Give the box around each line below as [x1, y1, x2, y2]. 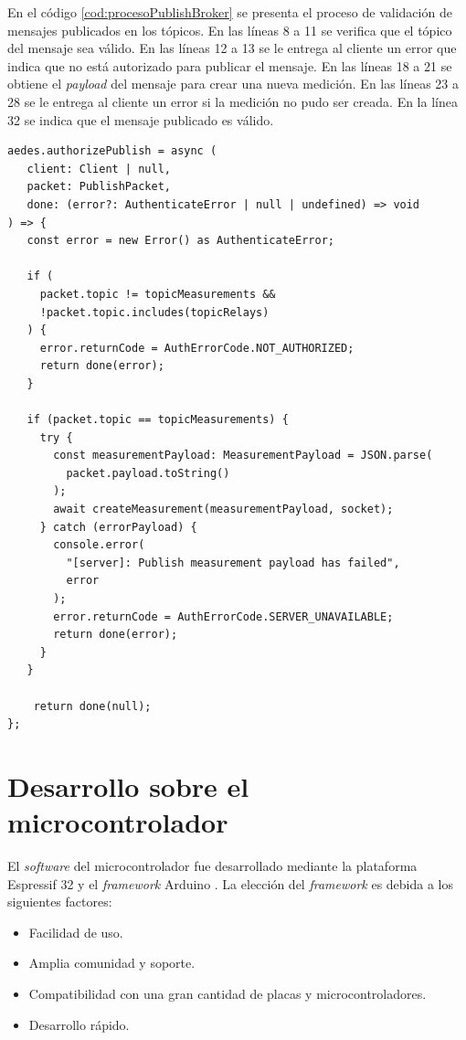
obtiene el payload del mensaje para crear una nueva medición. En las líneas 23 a [7, 74, 460, 93]
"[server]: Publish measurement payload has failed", [66, 556, 400, 569]
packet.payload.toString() [66, 466, 230, 480]
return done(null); [33, 699, 152, 713]
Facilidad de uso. [28, 922, 123, 941]
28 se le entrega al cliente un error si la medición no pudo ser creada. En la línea [7, 91, 458, 111]
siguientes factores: [7, 892, 112, 911]
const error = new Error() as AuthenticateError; [26, 234, 334, 248]
